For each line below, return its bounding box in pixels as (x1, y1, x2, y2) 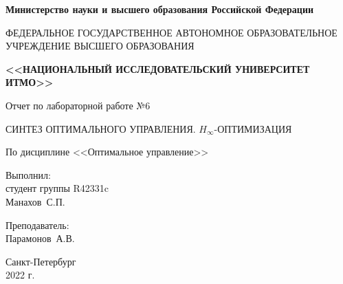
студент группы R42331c (5, 181, 109, 195)
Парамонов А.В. (5, 231, 75, 245)
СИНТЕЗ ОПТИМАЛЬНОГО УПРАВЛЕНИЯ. (5, 121, 196, 135)
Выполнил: (5, 167, 51, 182)
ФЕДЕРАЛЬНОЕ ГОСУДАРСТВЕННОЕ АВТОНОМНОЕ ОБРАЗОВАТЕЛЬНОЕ (5, 25, 338, 39)
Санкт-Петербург (5, 254, 76, 268)
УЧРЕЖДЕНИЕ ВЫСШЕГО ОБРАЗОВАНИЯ (5, 39, 195, 53)
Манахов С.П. (5, 194, 65, 208)
